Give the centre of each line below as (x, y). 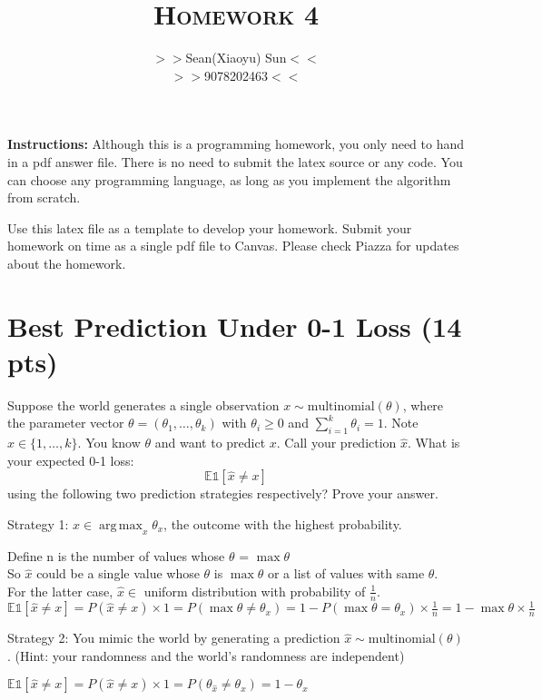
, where (423, 404)
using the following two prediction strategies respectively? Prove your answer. (223, 493)
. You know (109, 443)
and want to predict (210, 443)
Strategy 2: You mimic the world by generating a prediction (174, 638)
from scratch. (44, 197)
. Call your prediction (336, 443)
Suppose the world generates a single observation (143, 404)
